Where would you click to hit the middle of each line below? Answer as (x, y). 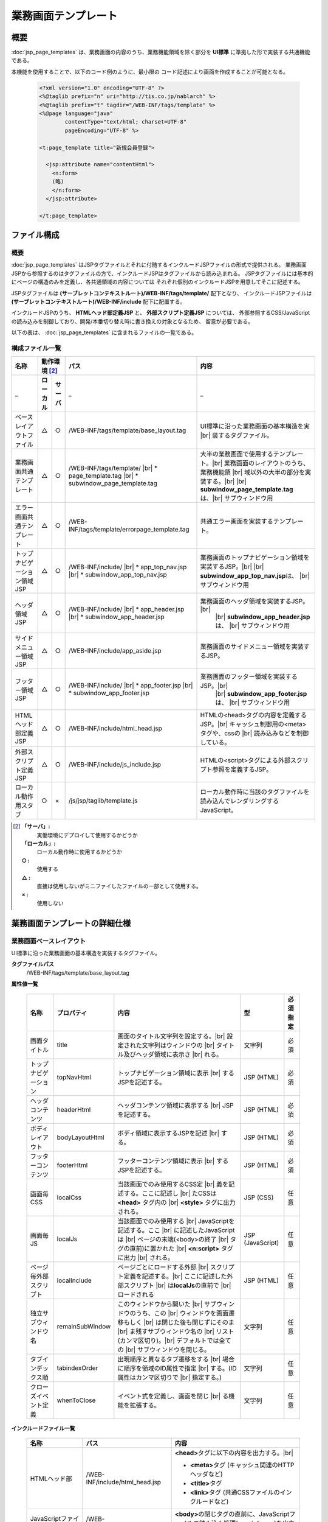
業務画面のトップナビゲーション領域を (255, 558)
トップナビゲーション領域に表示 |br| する (176, 1073)
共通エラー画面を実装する (237, 522)
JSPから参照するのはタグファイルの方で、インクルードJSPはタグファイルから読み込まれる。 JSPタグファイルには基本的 (162, 273)
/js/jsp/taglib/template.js (103, 801)
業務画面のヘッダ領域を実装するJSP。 (255, 601)
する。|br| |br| (227, 482)
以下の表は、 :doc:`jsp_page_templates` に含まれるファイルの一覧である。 (104, 332)
